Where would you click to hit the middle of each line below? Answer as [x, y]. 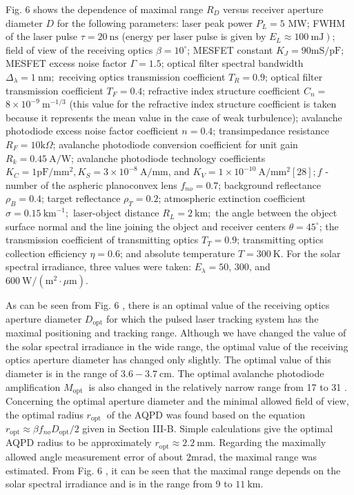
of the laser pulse [42, 36]
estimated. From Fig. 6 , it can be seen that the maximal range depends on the [173, 470]
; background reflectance [269, 184]
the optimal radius [45, 414]
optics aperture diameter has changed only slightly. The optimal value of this [168, 360]
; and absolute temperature [178, 253]
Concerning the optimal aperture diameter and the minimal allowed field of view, [177, 400]
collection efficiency [46, 253]
